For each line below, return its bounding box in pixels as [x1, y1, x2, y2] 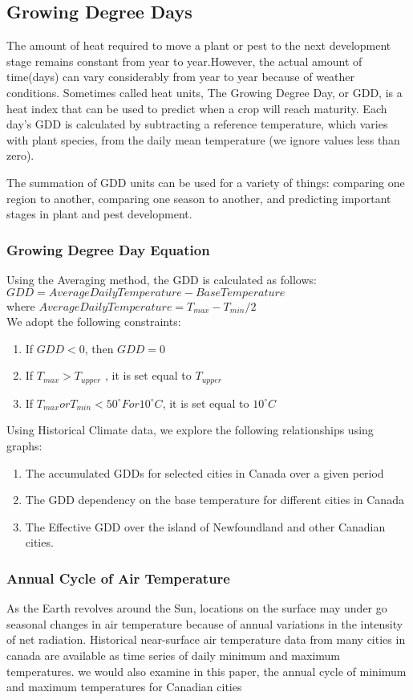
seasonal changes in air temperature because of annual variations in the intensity [6, 615, 403, 632]
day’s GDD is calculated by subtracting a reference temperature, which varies [6, 116, 388, 132]
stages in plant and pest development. [6, 206, 192, 222]
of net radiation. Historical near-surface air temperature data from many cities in [6, 631, 406, 648]
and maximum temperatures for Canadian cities [6, 678, 242, 695]
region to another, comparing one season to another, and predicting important [6, 189, 391, 206]
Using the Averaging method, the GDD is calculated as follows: [6, 271, 317, 287]
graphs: [6, 437, 43, 454]
